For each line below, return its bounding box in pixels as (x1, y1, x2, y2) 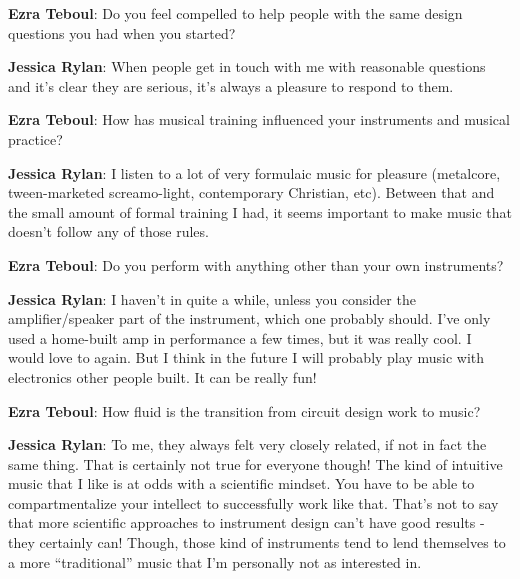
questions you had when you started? (8, 22, 236, 43)
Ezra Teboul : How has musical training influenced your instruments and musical (8, 109, 510, 130)
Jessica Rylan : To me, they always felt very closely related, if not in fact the (8, 434, 487, 455)
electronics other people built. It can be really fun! (8, 366, 317, 387)
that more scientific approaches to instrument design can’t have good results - (8, 512, 485, 533)
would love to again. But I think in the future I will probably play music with (8, 347, 484, 368)
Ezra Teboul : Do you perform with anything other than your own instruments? (8, 254, 504, 275)
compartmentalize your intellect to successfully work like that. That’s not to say (8, 492, 499, 513)
